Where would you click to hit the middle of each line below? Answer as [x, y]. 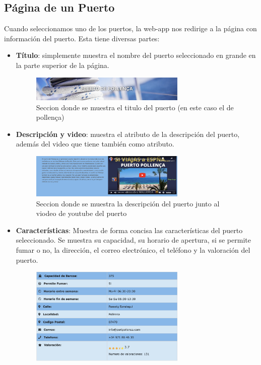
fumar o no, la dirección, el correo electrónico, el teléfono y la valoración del [133, 250]
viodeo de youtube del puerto [81, 213]
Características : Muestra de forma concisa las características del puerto [129, 230]
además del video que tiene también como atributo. [95, 144]
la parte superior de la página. [62, 65]
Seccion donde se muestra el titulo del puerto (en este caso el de [135, 107]
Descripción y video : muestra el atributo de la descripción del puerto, [128, 134]
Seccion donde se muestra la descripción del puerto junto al [128, 203]
